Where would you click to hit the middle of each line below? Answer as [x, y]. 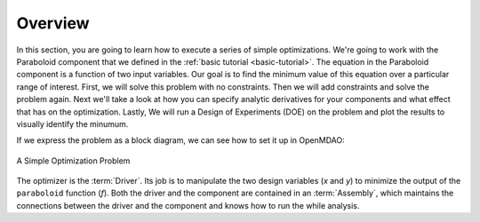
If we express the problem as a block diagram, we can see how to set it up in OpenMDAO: [181, 140]
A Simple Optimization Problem [73, 161]
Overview [53, 23]
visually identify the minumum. [72, 123]
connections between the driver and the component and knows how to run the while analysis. [188, 205]
